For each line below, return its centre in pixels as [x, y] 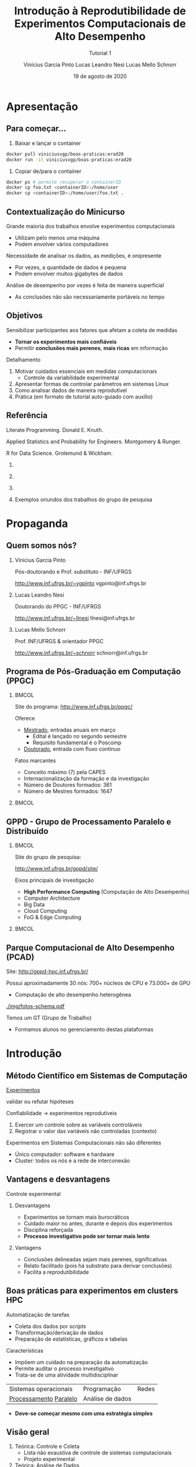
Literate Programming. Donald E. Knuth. [55, 430]
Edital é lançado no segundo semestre [80, 736]
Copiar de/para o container [48, 171]
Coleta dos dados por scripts [50, 1326]
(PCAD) [20, 957]
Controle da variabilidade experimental [71, 378]
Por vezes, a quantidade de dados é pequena [71, 267]
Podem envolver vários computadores [62, 244]
